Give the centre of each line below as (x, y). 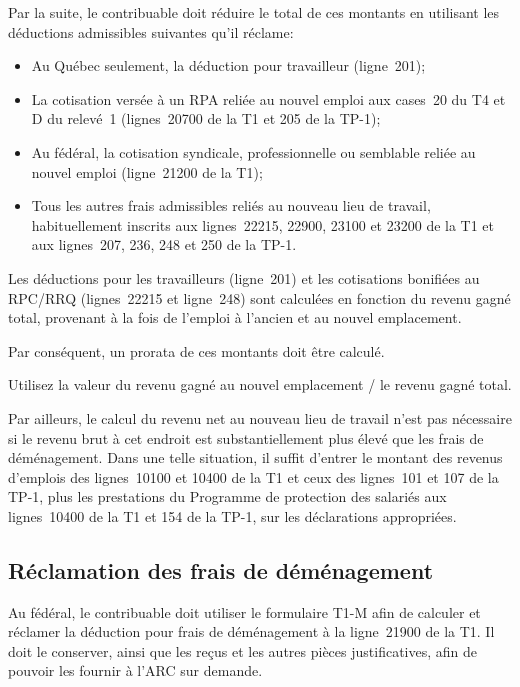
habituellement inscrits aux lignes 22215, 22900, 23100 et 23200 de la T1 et (263, 224)
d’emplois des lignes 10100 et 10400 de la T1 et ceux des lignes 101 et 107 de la (253, 476)
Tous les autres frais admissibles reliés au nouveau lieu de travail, (231, 205)
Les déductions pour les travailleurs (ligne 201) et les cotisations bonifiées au (244, 277)
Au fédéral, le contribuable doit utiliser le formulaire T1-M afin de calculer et (244, 611)
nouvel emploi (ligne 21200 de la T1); (147, 171)
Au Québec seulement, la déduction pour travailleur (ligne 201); (228, 65)
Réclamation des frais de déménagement (221, 569)
